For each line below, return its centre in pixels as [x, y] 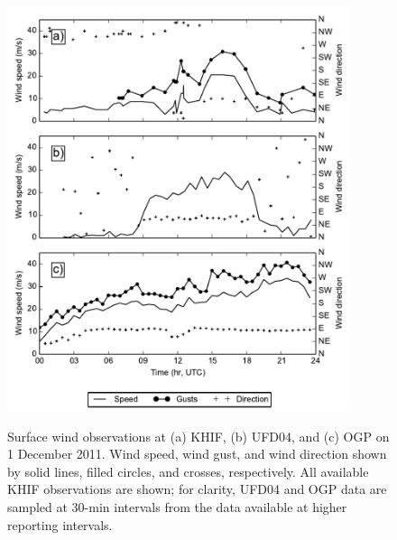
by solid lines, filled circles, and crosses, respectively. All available [188, 471]
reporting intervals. [60, 524]
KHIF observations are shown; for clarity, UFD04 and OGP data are [197, 489]
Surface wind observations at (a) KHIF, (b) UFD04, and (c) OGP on [198, 436]
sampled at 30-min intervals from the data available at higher [177, 507]
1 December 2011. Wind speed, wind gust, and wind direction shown [197, 454]
